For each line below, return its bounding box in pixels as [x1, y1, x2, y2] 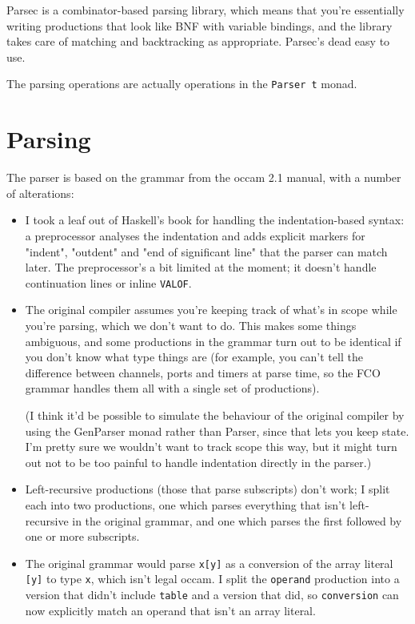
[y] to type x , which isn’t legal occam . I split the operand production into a [25, 570, 400, 587]
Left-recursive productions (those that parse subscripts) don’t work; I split [25, 481, 390, 497]
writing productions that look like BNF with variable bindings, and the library [6, 17, 393, 34]
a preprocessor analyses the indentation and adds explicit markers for [25, 227, 365, 244]
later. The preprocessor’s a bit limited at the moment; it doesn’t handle [25, 259, 377, 276]
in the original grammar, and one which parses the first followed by [72, 512, 402, 529]
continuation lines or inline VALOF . [25, 274, 192, 291]
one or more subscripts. [25, 528, 140, 545]
